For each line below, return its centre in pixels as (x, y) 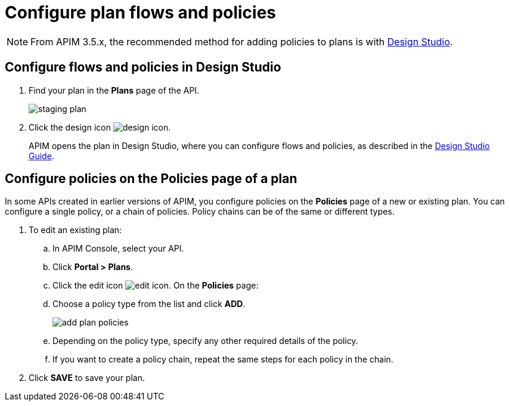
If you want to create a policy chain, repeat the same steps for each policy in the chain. (223, 359)
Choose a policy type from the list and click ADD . (149, 304)
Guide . (41, 156)
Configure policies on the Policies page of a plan (151, 179)
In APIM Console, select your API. (118, 249)
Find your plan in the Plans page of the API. (114, 90)
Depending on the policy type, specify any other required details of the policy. (205, 341)
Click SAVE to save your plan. (87, 378)
